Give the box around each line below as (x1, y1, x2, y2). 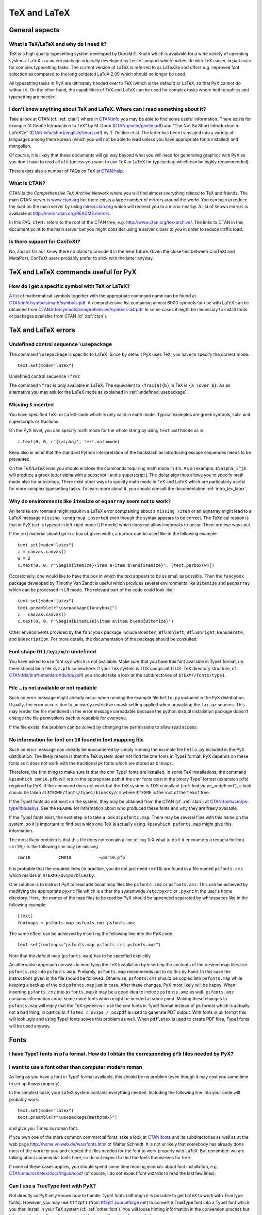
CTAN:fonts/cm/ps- (210, 798, 249, 804)
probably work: (9, 1096, 40, 1102)
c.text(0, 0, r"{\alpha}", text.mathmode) (17, 439, 120, 444)
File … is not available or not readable (9, 684, 97, 691)
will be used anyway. (9, 1023, 51, 1029)
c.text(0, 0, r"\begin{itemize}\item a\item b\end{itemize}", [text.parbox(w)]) (17, 562, 215, 568)
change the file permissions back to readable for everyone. (9, 715, 127, 721)
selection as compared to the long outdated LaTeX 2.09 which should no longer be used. (9, 71, 186, 77)
